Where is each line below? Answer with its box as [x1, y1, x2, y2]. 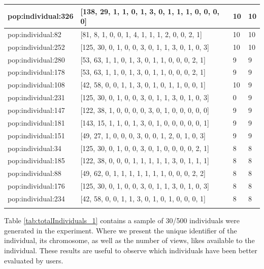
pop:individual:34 [8, 142, 61, 153]
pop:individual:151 [8, 130, 65, 140]
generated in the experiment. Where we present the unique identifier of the [4, 225, 237, 235]
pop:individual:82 [8, 28, 61, 39]
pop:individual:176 [8, 181, 65, 191]
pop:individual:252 [8, 41, 65, 52]
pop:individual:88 [8, 168, 61, 178]
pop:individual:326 [8, 11, 74, 21]
